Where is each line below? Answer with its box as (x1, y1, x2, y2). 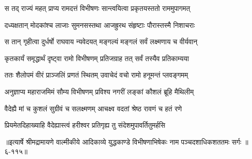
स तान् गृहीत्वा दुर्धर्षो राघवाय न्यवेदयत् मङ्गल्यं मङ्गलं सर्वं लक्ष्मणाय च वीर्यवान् (4, 36, 198, 47)
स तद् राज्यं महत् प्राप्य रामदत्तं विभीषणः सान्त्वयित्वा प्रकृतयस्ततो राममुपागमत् (4, 3, 190, 13)
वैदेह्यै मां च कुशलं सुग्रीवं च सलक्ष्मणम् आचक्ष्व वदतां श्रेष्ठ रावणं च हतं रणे (4, 103, 182, 113)
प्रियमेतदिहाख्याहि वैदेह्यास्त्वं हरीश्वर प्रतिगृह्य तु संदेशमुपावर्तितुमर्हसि (4, 120, 166, 130)
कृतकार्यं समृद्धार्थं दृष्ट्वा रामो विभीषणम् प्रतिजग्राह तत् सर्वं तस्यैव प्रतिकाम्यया (4, 53, 189, 63)
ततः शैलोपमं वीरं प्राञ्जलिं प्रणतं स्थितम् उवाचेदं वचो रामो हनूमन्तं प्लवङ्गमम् (4, 70, 188, 80)
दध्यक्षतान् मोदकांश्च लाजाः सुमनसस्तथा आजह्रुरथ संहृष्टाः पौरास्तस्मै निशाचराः (4, 19, 195, 30)
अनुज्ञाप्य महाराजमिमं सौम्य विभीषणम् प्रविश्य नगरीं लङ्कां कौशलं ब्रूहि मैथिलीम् (4, 86, 194, 96)
